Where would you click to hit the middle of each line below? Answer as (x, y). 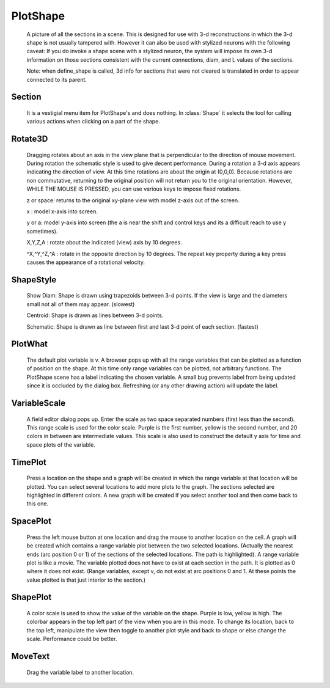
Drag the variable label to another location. (80, 672)
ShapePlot (31, 597)
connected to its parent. (57, 79)
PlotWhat (30, 344)
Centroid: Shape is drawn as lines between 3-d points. (95, 315)
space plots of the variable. (61, 445)
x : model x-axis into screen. (62, 211)
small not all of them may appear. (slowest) (81, 304)
